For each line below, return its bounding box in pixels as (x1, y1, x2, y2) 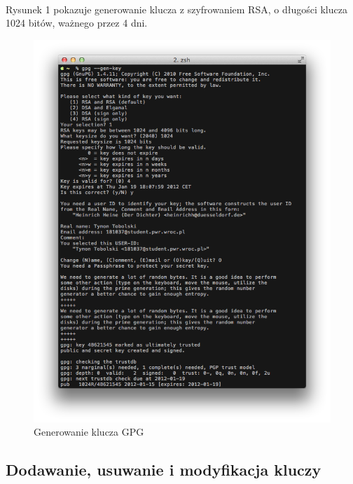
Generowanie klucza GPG (34, 424, 144, 439)
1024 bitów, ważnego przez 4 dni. (6, 15, 148, 30)
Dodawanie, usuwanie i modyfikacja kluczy (6, 459, 321, 480)
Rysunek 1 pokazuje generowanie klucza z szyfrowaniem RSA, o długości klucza (6, 1, 347, 16)
